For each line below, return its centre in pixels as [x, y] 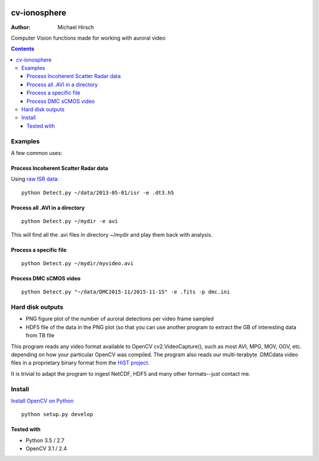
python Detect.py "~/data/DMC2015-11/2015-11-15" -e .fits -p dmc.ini [126, 292]
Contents [23, 49]
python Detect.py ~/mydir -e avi [70, 221]
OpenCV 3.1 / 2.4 [46, 449]
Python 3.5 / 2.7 [45, 440]
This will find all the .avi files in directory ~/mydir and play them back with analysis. [112, 234]
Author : [21, 27]
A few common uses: [37, 153]
